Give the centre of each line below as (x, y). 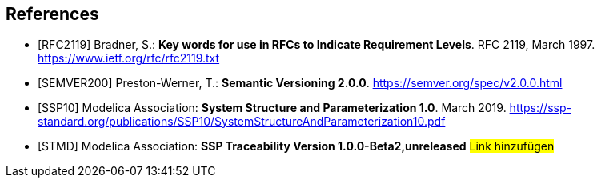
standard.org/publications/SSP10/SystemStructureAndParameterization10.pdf (242, 122)
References (52, 14)
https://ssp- (540, 108)
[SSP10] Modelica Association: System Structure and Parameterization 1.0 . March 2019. (272, 108)
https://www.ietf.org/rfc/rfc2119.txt (129, 58)
